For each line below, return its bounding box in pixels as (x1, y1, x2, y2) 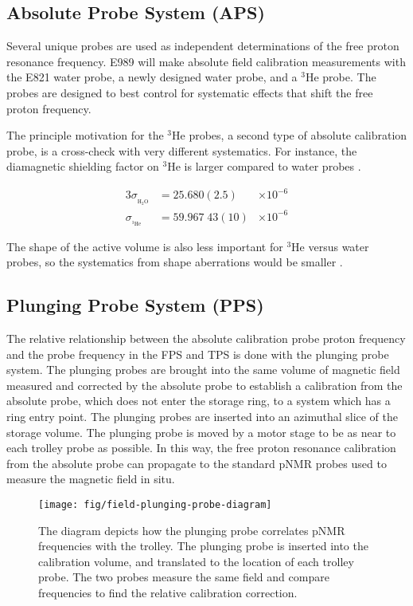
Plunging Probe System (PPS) (6, 293, 264, 317)
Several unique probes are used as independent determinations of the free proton (6, 37, 399, 54)
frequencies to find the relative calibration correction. (38, 584, 298, 601)
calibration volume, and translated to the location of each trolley (38, 553, 354, 569)
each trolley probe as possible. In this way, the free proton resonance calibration (6, 439, 396, 456)
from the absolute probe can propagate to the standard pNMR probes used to (6, 454, 387, 471)
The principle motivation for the (6, 127, 164, 144)
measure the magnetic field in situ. (6, 470, 175, 487)
